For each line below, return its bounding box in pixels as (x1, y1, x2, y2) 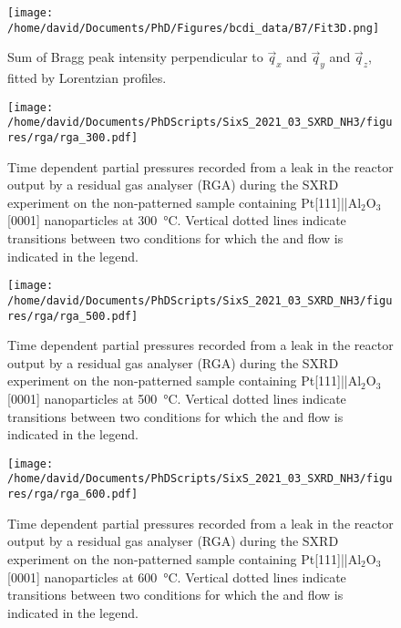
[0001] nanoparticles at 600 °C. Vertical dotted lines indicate (7, 567, 346, 586)
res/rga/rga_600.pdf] (7, 488, 139, 501)
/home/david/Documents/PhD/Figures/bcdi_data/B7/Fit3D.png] (7, 21, 380, 35)
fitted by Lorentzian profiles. (7, 68, 167, 88)
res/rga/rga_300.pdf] (7, 131, 139, 145)
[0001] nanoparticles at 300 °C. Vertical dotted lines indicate (7, 211, 346, 230)
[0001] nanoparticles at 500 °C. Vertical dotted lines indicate (7, 388, 346, 407)
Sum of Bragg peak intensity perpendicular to (7, 47, 263, 67)
